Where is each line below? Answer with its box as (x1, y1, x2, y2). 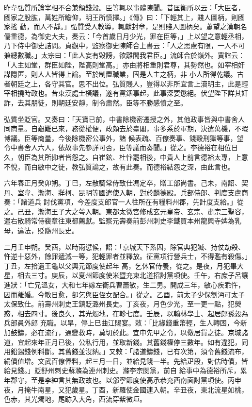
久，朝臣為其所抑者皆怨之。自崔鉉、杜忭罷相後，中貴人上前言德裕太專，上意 (4, 152, 248, 162)
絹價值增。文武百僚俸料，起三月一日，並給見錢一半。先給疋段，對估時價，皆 (4, 356, 248, 366)
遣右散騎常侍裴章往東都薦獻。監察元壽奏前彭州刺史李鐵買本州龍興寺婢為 (4, 216, 235, 226)
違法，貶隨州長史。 (17, 225, 79, 236)
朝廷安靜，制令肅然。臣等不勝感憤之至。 (58, 97, 187, 107)
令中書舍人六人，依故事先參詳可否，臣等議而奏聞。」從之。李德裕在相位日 (4, 142, 238, 153)
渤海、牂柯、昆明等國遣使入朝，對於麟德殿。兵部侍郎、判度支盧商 (37, 187, 248, 197)
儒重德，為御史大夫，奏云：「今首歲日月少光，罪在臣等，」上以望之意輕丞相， (4, 31, 248, 41)
